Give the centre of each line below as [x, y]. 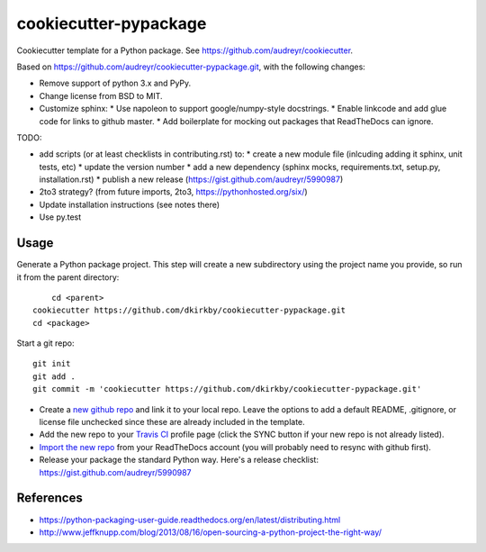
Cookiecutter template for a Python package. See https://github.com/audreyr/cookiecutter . [185, 50]
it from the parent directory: [68, 277]
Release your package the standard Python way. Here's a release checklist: [179, 460]
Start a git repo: [45, 343]
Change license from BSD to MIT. [101, 95]
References [49, 498]
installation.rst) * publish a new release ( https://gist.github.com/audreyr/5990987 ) [191, 179]
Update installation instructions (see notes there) [130, 204]
